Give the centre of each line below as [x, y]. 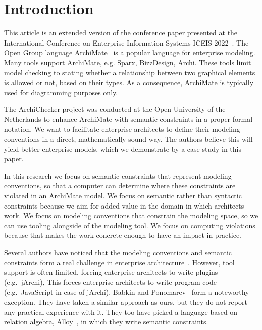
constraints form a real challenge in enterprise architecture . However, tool [119, 262]
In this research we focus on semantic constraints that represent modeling [118, 175]
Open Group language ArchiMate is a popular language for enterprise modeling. [130, 52]
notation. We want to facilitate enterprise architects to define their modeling [122, 129]
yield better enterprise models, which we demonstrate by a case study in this [123, 149]
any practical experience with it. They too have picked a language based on [121, 312]
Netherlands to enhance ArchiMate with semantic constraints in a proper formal [128, 119]
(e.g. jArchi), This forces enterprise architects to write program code [110, 282]
